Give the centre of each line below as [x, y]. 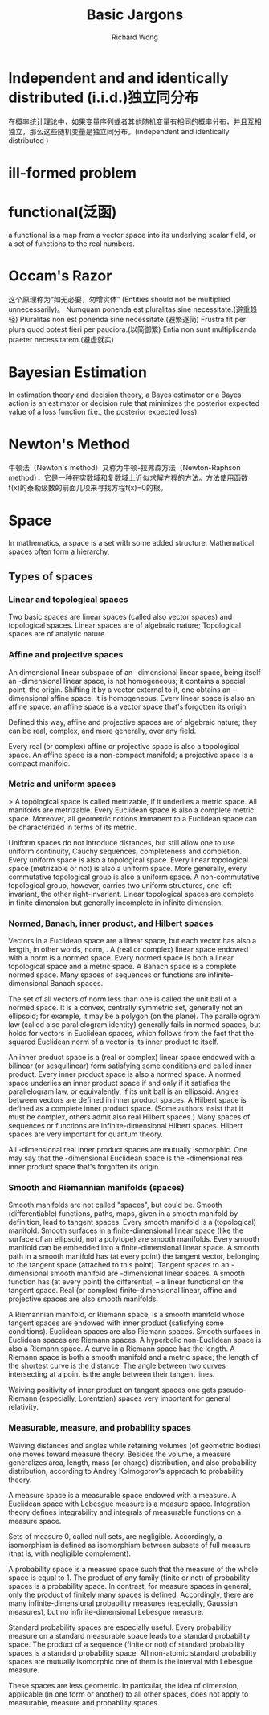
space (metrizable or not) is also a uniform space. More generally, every [128, 868]
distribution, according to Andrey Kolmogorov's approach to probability [126, 1471]
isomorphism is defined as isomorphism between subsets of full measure [130, 1545]
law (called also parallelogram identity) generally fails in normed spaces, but [134, 1025]
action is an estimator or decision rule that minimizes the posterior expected [134, 403]
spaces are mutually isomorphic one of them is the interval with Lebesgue [130, 1661]
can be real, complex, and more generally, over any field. [102, 731]
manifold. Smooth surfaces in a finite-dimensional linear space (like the [126, 1230]
